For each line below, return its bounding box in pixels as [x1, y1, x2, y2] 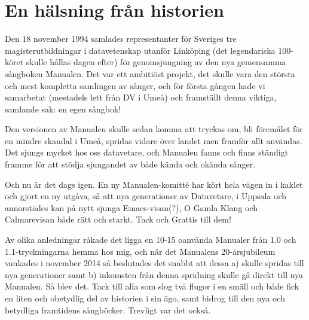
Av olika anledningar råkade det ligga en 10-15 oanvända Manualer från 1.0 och [5, 233, 296, 246]
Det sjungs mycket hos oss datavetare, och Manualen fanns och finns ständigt [5, 146, 289, 159]
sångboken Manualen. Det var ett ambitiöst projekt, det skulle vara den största [5, 67, 295, 80]
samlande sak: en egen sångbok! [5, 102, 121, 115]
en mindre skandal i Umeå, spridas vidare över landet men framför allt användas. [5, 134, 302, 147]
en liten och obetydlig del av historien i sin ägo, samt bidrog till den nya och [5, 292, 285, 304]
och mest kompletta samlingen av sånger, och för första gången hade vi [5, 79, 265, 92]
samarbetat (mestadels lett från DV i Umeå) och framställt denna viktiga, [5, 91, 277, 103]
